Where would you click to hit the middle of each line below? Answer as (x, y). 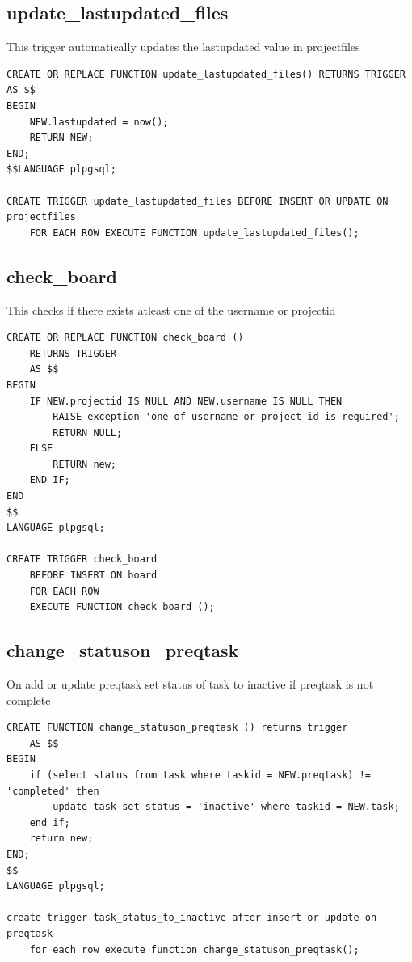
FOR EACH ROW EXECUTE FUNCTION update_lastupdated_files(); (194, 233)
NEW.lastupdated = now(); (99, 122)
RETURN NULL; (88, 432)
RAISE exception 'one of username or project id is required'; (226, 417)
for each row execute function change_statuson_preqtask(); (194, 949)
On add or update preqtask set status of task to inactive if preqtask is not (190, 684)
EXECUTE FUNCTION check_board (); (122, 607)
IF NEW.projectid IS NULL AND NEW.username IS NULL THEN (186, 401)
